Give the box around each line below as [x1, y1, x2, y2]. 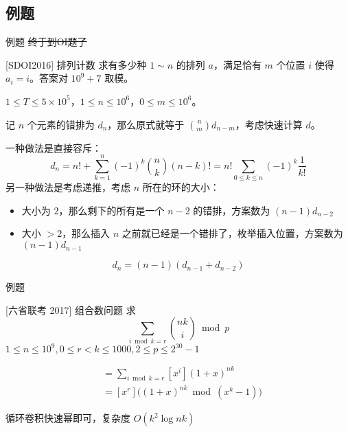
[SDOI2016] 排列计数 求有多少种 [5, 57, 147, 71]
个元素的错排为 [27, 117, 95, 131]
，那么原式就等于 [107, 117, 185, 131]
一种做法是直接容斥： [5, 140, 102, 155]
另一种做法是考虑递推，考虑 [5, 180, 130, 194]
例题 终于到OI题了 [5, 34, 87, 49]
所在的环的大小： [142, 180, 220, 194]
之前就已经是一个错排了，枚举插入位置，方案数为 [121, 226, 343, 240]
